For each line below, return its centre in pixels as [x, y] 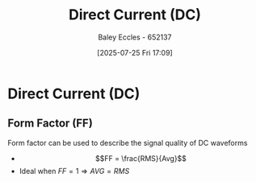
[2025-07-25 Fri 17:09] [135, 52]
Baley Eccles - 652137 [135, 37]
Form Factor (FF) [50, 124]
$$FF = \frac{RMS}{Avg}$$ [141, 158]
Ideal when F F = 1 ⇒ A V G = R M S [74, 171]
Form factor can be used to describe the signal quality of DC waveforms [128, 143]
